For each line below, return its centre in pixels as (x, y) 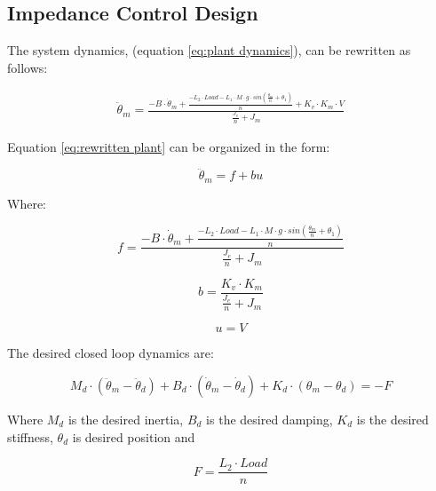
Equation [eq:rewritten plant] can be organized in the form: (169, 146)
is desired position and (134, 436)
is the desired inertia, (126, 420)
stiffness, (30, 436)
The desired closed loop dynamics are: (111, 353)
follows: (28, 67)
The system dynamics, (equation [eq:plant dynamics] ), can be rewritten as (209, 50)
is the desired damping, (270, 420)
